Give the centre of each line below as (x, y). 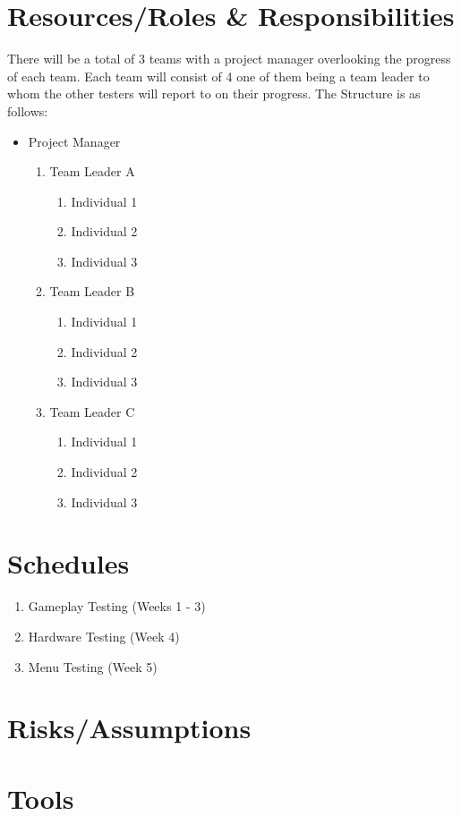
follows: (28, 110)
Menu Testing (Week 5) (93, 666)
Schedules (68, 563)
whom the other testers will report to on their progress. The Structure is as (214, 93)
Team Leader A (92, 171)
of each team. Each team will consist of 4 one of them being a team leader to (218, 76)
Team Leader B (92, 291)
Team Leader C (92, 411)
